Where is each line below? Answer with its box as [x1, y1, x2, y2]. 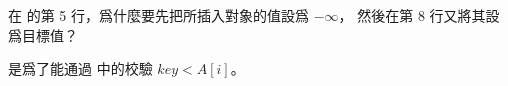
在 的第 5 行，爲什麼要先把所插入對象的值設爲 [8, 5, 309, 25]
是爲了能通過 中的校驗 [8, 58, 153, 79]
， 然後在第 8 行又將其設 [338, 5, 500, 25]
